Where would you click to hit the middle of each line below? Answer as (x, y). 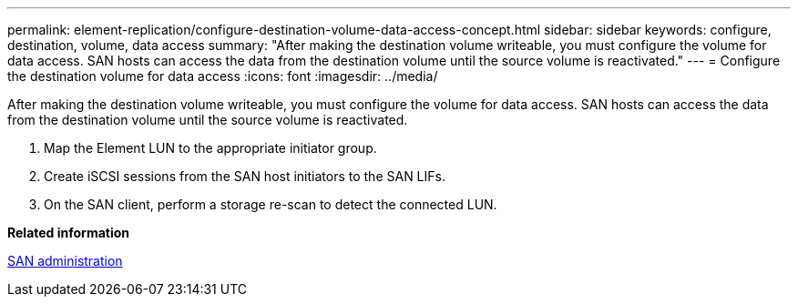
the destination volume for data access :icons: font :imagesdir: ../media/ (223, 76)
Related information (69, 233)
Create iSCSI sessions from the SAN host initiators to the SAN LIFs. (245, 176)
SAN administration (65, 261)
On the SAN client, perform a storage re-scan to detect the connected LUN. (271, 204)
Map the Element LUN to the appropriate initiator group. (210, 148)
